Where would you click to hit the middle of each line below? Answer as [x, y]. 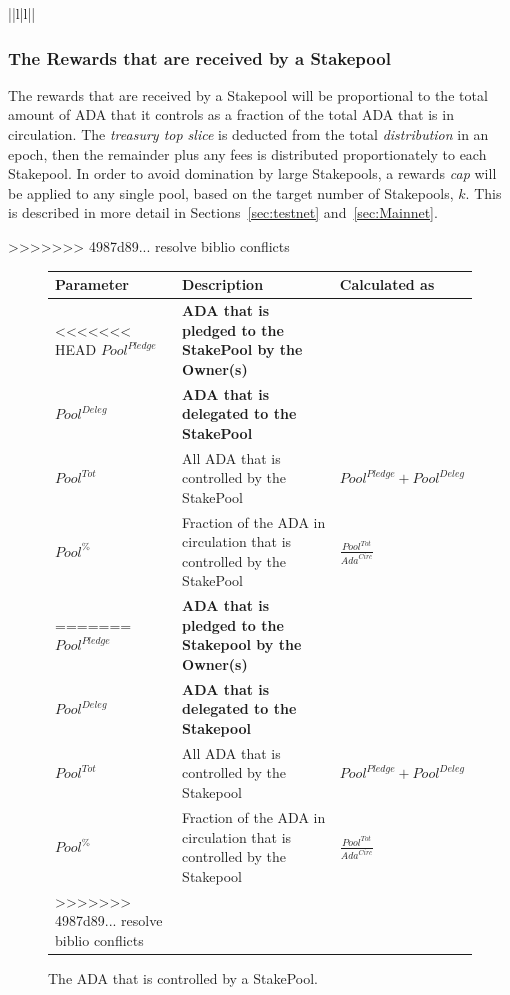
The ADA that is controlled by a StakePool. [183, 977]
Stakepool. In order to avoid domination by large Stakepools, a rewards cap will [252, 173]
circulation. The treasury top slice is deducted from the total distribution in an [248, 134]
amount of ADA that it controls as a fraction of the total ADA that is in [231, 114]
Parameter [92, 284]
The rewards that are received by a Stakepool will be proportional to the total [248, 94]
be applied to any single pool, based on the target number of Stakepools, [231, 192]
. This [483, 192]
